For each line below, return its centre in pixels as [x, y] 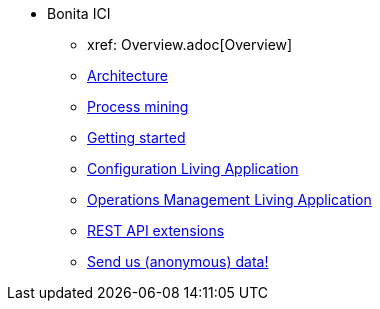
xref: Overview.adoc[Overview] [190, 44]
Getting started [136, 137]
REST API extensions [156, 230]
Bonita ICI [79, 13]
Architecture [128, 75]
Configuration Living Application [193, 168]
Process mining [138, 106]
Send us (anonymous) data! [178, 261]
